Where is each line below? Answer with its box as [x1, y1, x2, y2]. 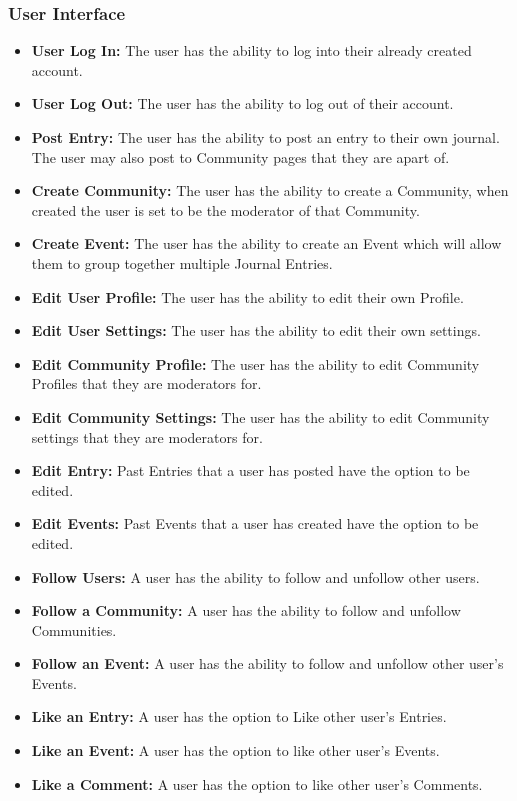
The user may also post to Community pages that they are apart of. [31, 146, 450, 167]
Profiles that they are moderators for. [31, 373, 262, 394]
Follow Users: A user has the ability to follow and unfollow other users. [31, 566, 480, 587]
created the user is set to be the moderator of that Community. [31, 199, 420, 220]
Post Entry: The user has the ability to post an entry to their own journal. [31, 127, 500, 147]
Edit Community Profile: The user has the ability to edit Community [31, 353, 480, 374]
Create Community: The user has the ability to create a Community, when [31, 180, 509, 201]
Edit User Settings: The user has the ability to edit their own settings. [31, 320, 481, 341]
